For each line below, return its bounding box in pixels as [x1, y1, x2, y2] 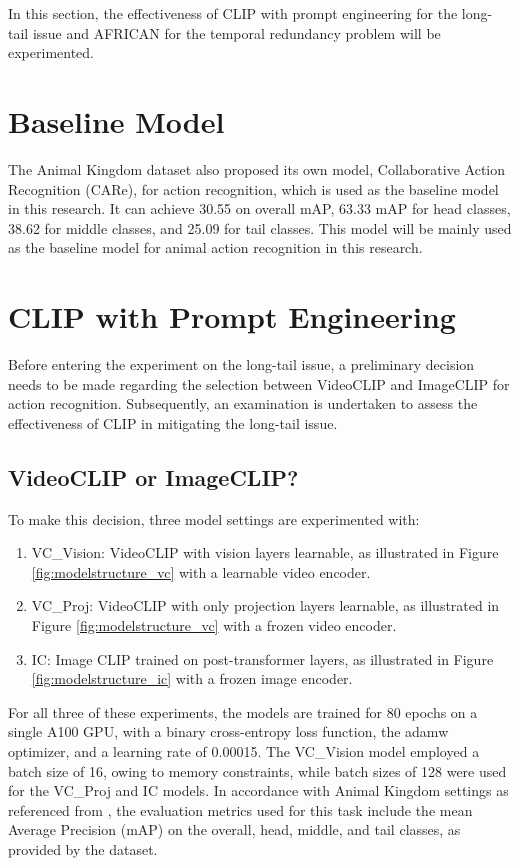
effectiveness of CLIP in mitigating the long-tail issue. [8, 412, 338, 433]
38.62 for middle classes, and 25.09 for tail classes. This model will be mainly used [8, 217, 512, 238]
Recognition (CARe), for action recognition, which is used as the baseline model [8, 178, 499, 199]
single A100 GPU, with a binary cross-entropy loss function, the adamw [8, 721, 449, 742]
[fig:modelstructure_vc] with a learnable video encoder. [31, 561, 371, 582]
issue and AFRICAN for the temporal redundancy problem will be [32, 22, 441, 43]
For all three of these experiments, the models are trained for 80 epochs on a [8, 701, 478, 722]
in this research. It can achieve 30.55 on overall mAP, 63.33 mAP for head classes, [8, 198, 511, 219]
